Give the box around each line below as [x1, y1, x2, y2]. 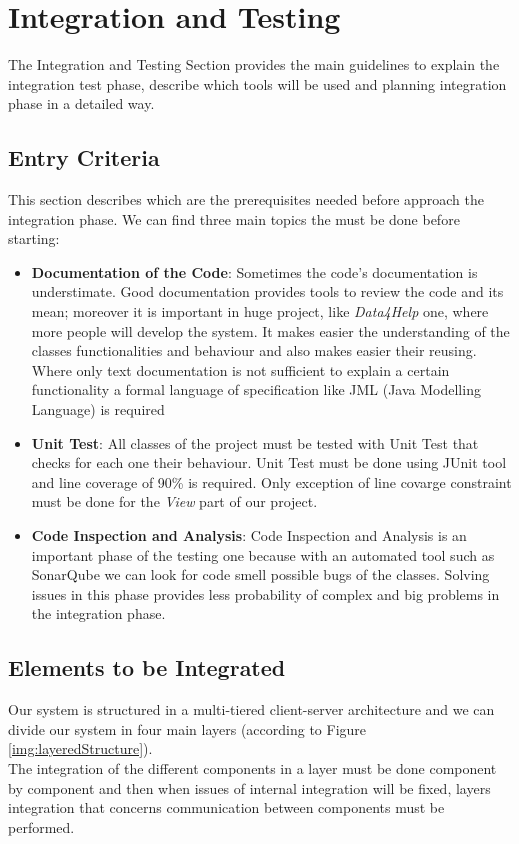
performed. [8, 816, 75, 837]
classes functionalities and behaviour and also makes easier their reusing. [31, 340, 477, 361]
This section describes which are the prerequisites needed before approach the [8, 189, 484, 210]
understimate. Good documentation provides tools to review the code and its [31, 281, 504, 302]
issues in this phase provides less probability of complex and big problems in [31, 583, 500, 604]
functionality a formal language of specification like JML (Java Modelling [31, 379, 481, 400]
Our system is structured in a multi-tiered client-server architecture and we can [8, 699, 495, 720]
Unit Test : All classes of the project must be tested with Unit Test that [31, 432, 479, 453]
